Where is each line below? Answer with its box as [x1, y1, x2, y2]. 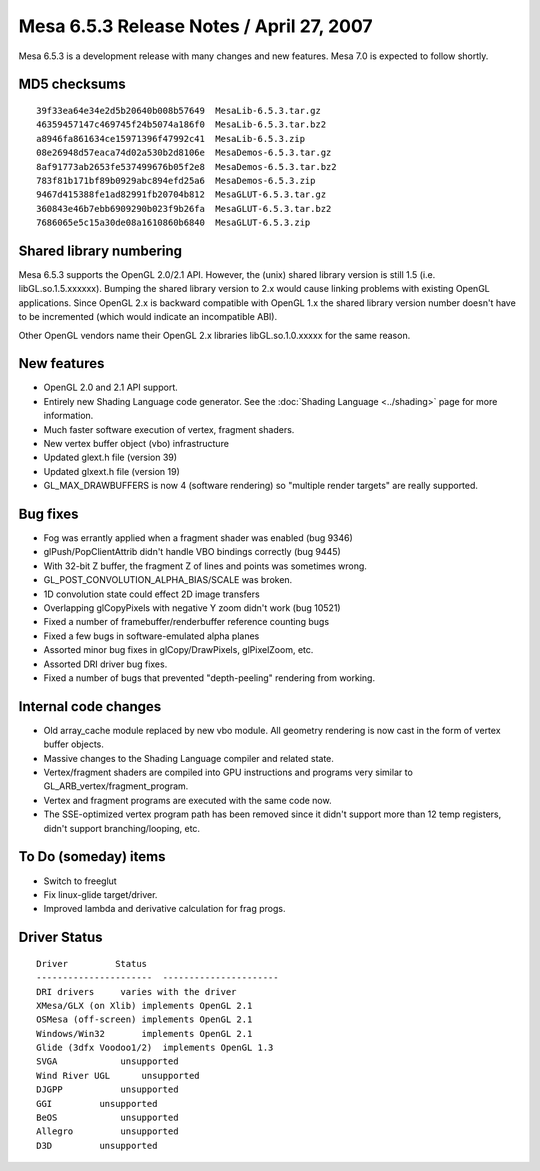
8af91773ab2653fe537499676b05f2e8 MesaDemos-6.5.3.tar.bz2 [36, 161, 337, 172]
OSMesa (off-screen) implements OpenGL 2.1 [36, 1014, 253, 1025]
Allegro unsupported [36, 1126, 179, 1137]
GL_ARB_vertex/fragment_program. [43, 780, 189, 792]
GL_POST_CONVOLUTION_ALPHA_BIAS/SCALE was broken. [43, 574, 293, 586]
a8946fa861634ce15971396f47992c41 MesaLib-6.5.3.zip [36, 133, 305, 144]
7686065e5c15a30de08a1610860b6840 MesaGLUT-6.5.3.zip [36, 217, 311, 229]
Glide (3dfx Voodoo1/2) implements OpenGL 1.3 [36, 1042, 274, 1054]
